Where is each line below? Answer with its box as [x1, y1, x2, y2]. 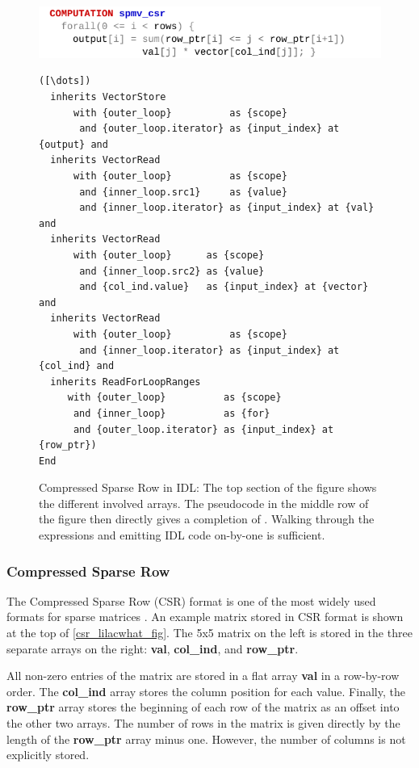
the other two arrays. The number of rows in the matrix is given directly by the [6, 715, 400, 732]
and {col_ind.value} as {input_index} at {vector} [79, 281, 369, 293]
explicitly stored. [6, 746, 90, 763]
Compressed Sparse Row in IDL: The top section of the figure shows [39, 479, 377, 496]
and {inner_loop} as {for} [73, 407, 270, 419]
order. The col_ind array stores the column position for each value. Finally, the [6, 682, 405, 699]
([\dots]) [39, 75, 91, 87]
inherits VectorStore [50, 91, 166, 103]
